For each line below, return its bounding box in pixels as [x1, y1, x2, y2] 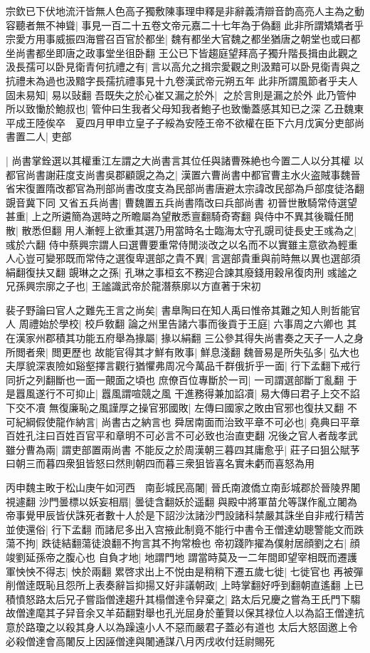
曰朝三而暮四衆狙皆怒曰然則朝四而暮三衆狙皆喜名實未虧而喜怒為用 [6, 456, 314, 471]
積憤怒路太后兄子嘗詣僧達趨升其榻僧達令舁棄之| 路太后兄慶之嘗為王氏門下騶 [6, 591, 361, 606]
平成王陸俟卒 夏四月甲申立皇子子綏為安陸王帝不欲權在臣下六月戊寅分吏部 [6, 115, 354, 130]
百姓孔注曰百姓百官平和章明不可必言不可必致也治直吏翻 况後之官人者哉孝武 [6, 428, 358, 443]
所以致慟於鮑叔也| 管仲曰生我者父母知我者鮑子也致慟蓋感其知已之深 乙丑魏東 [6, 101, 364, 116]
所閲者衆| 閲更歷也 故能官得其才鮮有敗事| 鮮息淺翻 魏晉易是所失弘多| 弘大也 [6, 344, 360, 359]
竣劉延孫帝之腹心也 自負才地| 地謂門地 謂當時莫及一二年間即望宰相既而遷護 [6, 549, 357, 564]
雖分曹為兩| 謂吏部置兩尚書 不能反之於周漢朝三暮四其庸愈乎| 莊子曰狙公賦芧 [6, 442, 360, 456]
